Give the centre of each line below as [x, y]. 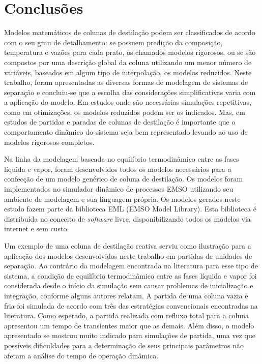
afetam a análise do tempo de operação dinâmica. [81, 355]
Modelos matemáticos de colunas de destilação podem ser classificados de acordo [130, 32]
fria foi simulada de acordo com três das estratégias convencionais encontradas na [131, 305]
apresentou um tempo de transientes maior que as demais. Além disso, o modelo [129, 325]
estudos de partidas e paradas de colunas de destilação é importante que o [120, 122]
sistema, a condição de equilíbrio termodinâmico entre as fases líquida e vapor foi [130, 275]
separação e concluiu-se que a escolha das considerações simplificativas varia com [130, 92]
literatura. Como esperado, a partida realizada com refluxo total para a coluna [127, 315]
